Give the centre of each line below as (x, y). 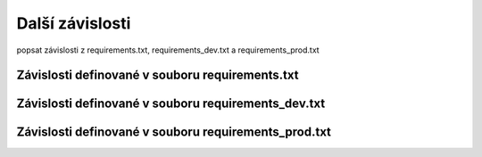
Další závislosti (74, 23)
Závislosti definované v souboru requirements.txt (158, 75)
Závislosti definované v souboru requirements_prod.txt (174, 132)
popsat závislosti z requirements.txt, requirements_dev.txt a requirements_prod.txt (168, 50)
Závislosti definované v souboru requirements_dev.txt (171, 104)
